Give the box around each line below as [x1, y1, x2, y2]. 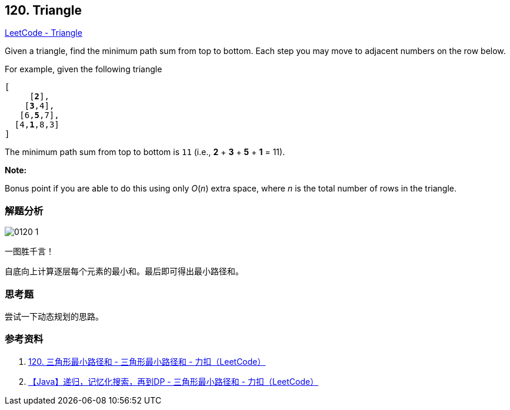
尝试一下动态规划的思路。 [5, 311, 104, 321]
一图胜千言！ [5, 246, 54, 257]
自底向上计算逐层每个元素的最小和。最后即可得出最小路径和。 [5, 266, 244, 277]
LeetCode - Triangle [5, 28, 82, 38]
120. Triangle [5, 3, 82, 18]
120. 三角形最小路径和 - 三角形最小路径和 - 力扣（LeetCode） [28, 356, 266, 367]
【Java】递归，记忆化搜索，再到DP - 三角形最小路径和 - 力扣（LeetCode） [28, 376, 319, 387]
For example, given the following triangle [5, 64, 162, 75]
